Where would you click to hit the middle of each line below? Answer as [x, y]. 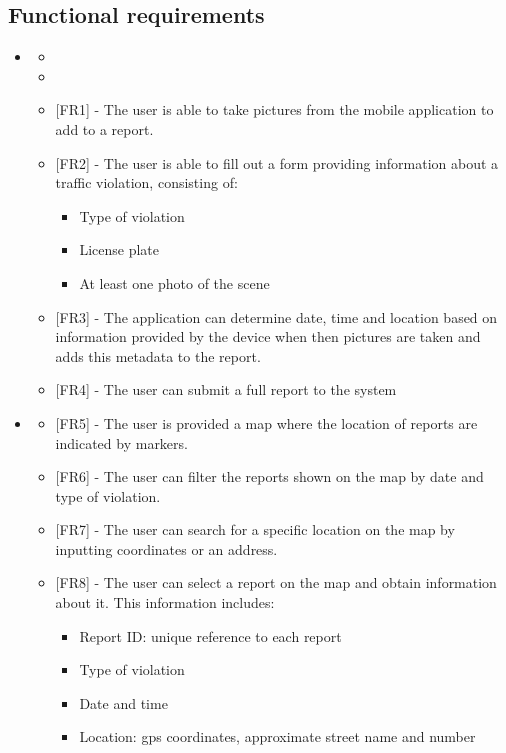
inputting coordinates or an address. [166, 548]
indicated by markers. [121, 442]
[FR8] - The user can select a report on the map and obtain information [276, 582]
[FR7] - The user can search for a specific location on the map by [255, 529]
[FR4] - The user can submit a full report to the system [226, 389]
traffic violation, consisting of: [146, 182]
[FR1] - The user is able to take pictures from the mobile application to [274, 109]
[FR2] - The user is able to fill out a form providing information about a [277, 162]
